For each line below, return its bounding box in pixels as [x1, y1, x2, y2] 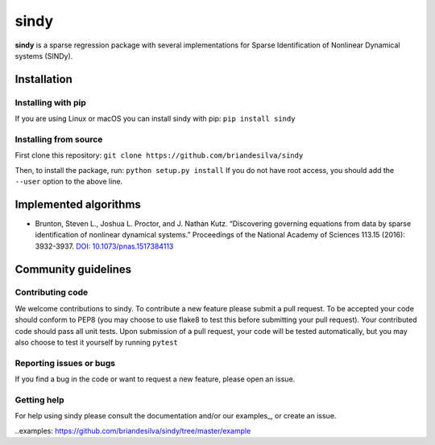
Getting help [14, 394, 64, 406]
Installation [14, 72, 72, 86]
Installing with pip [14, 97, 86, 108]
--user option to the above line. [14, 177, 123, 187]
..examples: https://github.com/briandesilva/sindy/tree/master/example [14, 426, 251, 435]
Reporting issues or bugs [14, 357, 116, 369]
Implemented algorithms [14, 197, 141, 211]
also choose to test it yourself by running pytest [14, 338, 179, 348]
